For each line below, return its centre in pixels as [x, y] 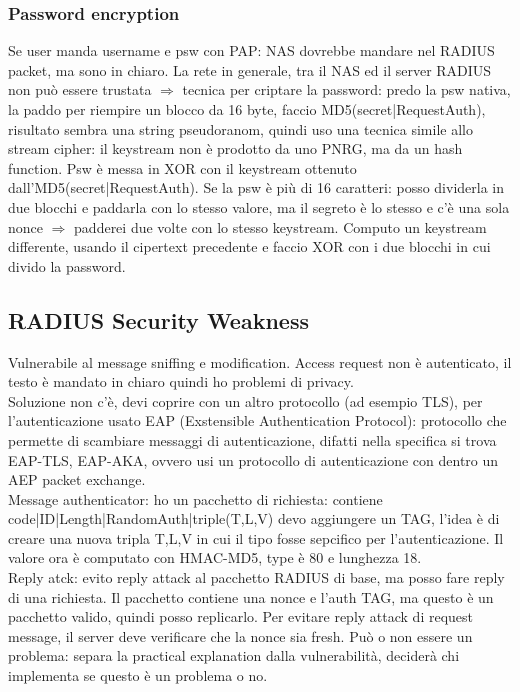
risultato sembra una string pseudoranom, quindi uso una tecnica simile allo [240, 128]
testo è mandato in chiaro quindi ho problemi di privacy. [181, 381]
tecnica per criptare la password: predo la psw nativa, [346, 89]
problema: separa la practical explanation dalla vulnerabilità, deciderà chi [234, 655]
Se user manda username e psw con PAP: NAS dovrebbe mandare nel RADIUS [251, 50]
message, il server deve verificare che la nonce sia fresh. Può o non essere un [240, 635]
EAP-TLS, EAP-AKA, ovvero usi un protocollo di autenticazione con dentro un [253, 459]
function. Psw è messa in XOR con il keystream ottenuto [182, 167]
